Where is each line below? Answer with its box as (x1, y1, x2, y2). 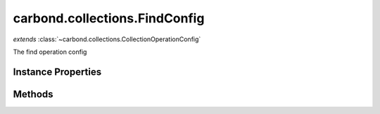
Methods (13, 88, 53, 100)
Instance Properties (13, 66, 102, 78)
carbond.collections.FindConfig (13, 10, 205, 26)
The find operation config (13, 48, 87, 56)
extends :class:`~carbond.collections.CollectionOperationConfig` (13, 35, 201, 43)
